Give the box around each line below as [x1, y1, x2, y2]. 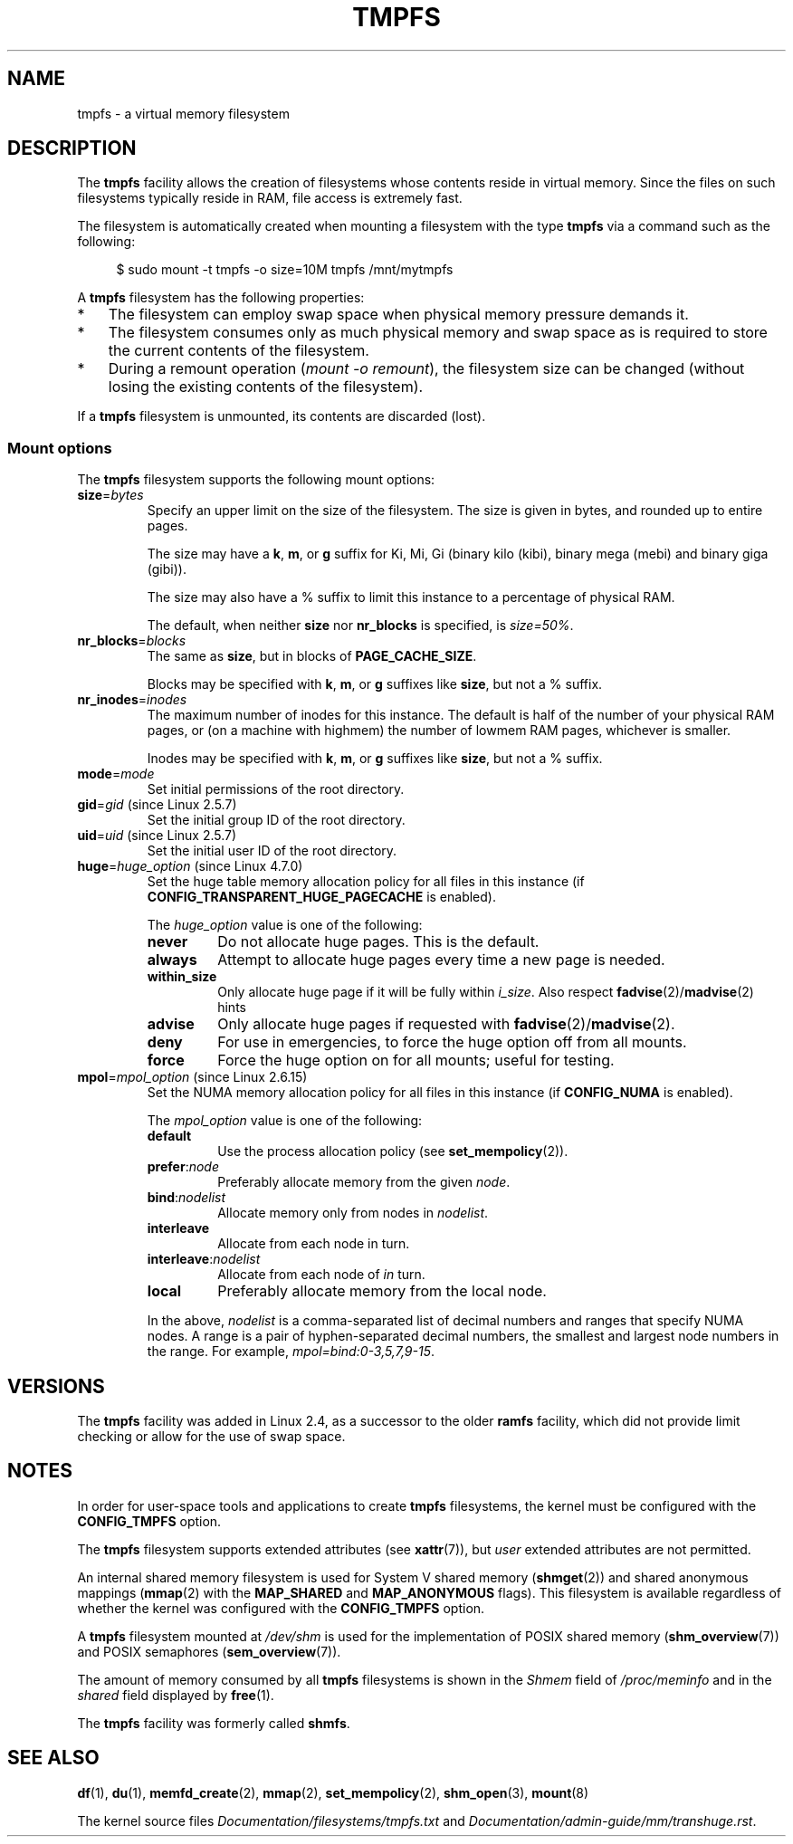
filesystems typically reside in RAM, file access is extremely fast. [77, 190, 463, 206]
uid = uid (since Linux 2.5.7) [77, 827, 237, 844]
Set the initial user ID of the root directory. [147, 843, 397, 859]
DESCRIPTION [7, 137, 137, 160]
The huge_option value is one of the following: [147, 917, 423, 933]
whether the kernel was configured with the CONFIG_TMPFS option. [77, 1600, 485, 1616]
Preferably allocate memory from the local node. [217, 1282, 547, 1301]
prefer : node [147, 1159, 220, 1175]
